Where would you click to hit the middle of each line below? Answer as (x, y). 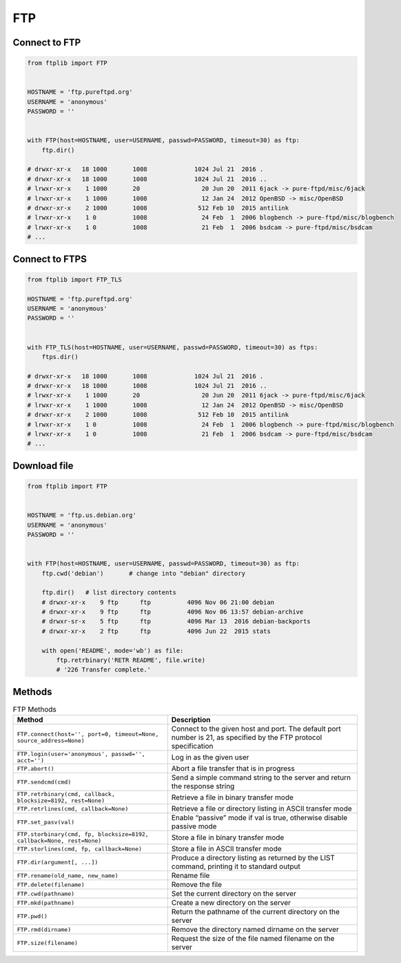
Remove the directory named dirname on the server (255, 930)
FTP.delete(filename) (51, 885)
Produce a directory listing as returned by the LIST (253, 858)
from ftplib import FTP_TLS (74, 279)
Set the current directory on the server (234, 894)
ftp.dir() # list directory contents (109, 593)
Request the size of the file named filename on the (253, 939)
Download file (43, 466)
